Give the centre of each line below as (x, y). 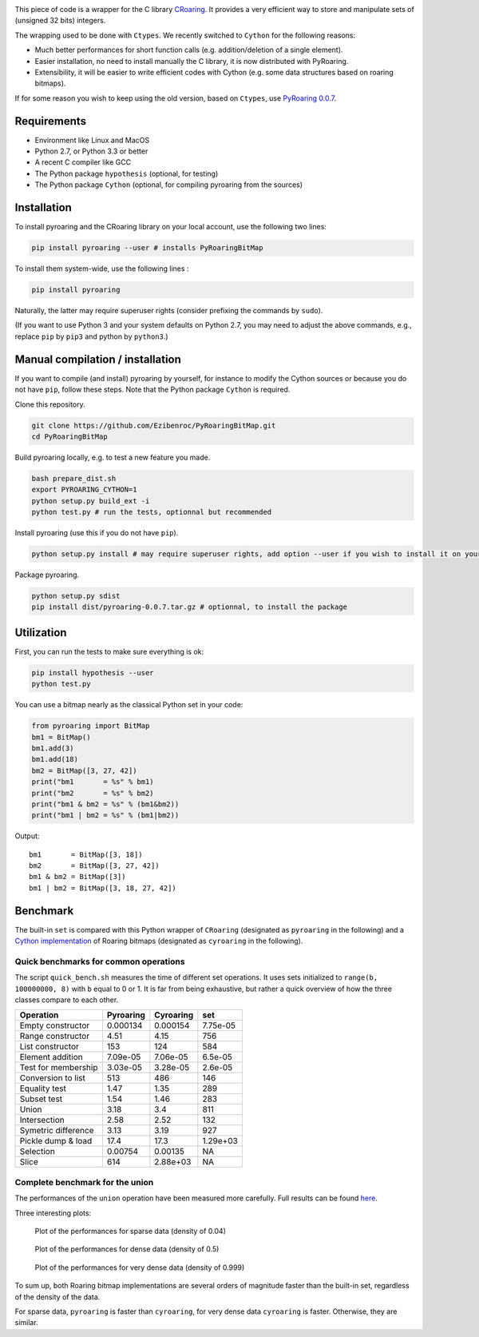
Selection (37, 1152)
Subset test (41, 1099)
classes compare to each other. (67, 1000)
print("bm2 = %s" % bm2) (93, 793)
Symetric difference (57, 1131)
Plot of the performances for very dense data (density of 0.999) (140, 1267)
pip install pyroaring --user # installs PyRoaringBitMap (147, 248)
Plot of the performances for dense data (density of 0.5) (127, 1249)
